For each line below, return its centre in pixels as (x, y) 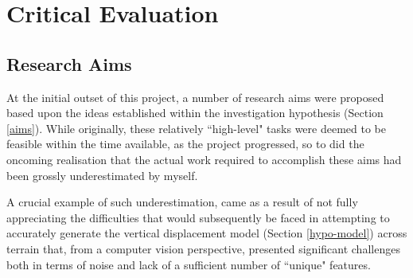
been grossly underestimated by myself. (102, 175)
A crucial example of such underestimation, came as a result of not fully (182, 202)
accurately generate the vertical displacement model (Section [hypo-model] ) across (207, 233)
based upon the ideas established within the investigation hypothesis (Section (195, 113)
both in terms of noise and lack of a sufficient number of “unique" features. (189, 264)
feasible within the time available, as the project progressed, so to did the (185, 144)
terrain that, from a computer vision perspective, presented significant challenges (203, 248)
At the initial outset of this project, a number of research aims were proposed (195, 97)
